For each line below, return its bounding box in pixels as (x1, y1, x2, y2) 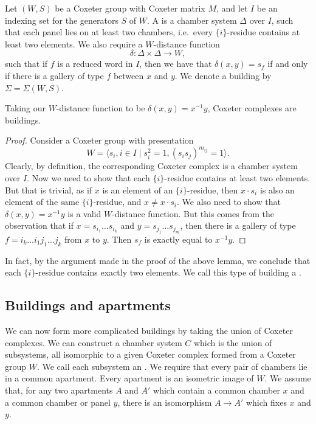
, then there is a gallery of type (180, 219, 296, 232)
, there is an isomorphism (117, 395, 212, 408)
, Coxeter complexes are (207, 102, 297, 114)
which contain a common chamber (153, 383, 280, 396)
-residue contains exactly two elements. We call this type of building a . (35, 266, 301, 279)
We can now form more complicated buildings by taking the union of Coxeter (5, 324, 293, 336)
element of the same (5, 195, 80, 208)
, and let (216, 2, 248, 14)
